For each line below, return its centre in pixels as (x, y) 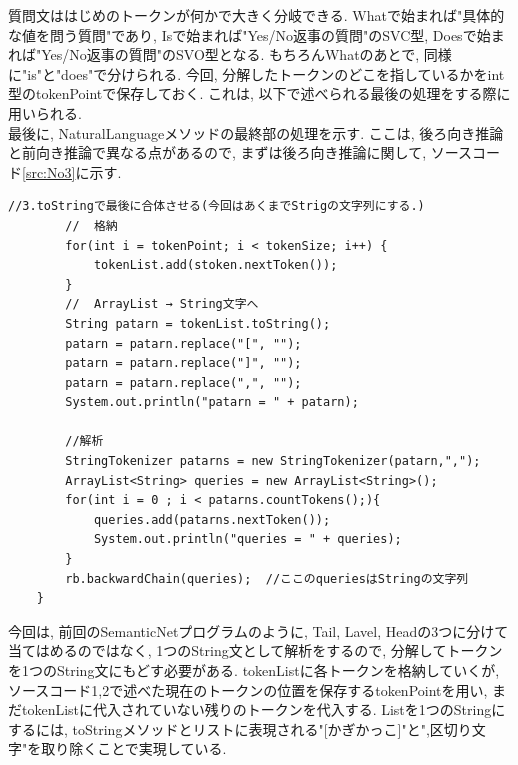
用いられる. (45, 112)
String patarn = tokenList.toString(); (198, 323)
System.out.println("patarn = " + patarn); (212, 402)
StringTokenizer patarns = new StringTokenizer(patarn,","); (273, 461)
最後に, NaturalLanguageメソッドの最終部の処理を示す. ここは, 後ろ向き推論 (256, 132)
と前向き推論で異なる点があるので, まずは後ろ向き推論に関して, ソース (240, 152)
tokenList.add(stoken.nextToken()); (215, 265)
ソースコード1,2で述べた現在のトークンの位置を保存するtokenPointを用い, (248, 689)
